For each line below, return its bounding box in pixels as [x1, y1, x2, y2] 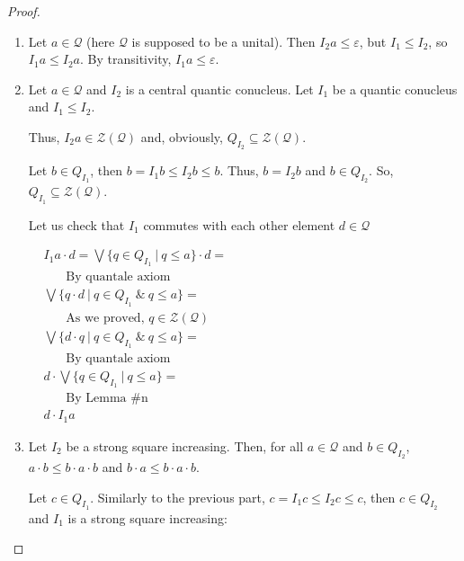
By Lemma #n [66, 392, 148, 405]
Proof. [7, 2, 40, 20]
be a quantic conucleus [332, 79, 458, 98]
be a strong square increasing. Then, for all [66, 436, 304, 455]
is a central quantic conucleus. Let [125, 79, 314, 98]
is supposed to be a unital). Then [131, 31, 316, 50]
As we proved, [66, 311, 145, 325]
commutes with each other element [143, 215, 335, 234]
